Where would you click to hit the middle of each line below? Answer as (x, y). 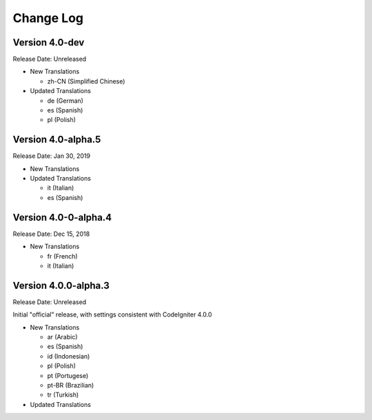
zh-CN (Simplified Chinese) (86, 81)
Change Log (48, 18)
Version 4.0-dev (49, 42)
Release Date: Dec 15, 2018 (51, 234)
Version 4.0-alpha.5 (57, 140)
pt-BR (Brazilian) (71, 385)
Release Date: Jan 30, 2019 (52, 156)
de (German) (65, 101)
